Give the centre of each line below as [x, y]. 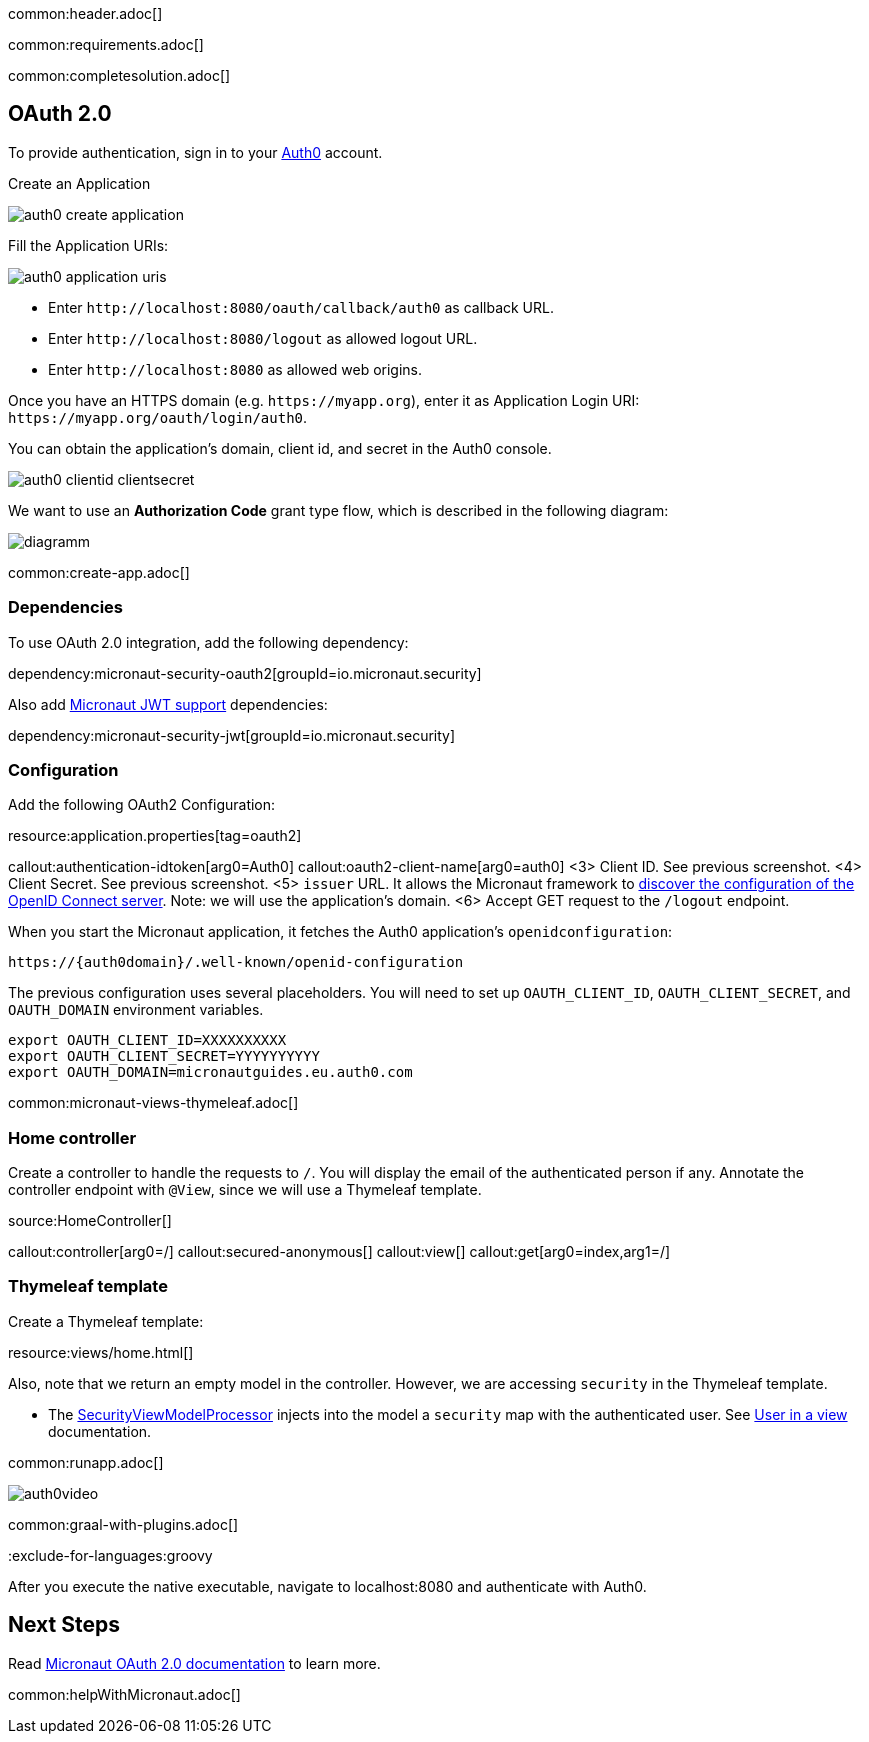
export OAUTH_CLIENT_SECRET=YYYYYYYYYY [164, 1056]
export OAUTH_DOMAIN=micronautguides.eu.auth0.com [210, 1072]
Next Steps [64, 1625]
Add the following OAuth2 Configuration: [142, 805]
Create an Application [79, 183]
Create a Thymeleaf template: [106, 1321]
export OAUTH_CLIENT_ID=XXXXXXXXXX [147, 1040]
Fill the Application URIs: [88, 245]
